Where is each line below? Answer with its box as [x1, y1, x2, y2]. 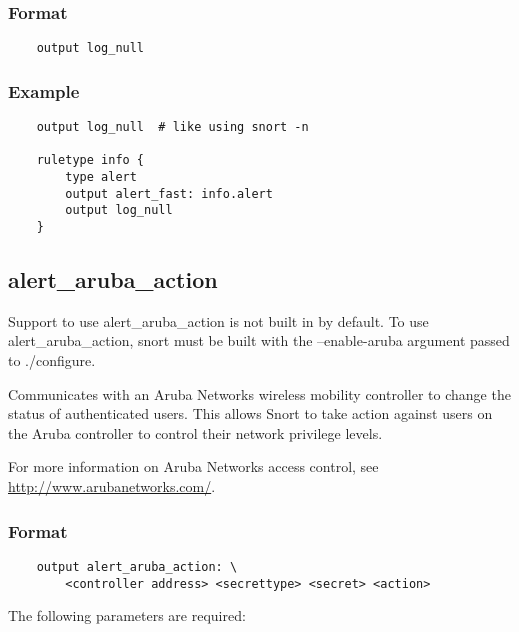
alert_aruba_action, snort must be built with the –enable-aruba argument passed [8, 330, 510, 351]
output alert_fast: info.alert [65, 186, 273, 201]
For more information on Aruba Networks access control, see [8, 456, 379, 477]
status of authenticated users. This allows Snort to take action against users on [8, 403, 493, 424]
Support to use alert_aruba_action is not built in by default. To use [8, 310, 429, 331]
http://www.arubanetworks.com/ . [8, 476, 216, 497]
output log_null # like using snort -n [36, 120, 309, 135]
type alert [65, 170, 137, 185]
